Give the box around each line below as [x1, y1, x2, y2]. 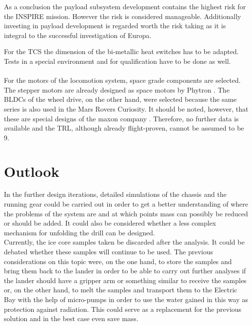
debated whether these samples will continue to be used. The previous [4, 247, 213, 256]
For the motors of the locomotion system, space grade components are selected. [4, 75, 241, 85]
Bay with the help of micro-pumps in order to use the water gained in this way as [4, 294, 248, 304]
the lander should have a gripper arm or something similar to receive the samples [4, 275, 247, 285]
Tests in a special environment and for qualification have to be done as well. [4, 56, 231, 66]
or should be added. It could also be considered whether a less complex [4, 218, 216, 228]
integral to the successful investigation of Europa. [4, 30, 152, 40]
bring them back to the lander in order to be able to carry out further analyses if [4, 266, 246, 276]
